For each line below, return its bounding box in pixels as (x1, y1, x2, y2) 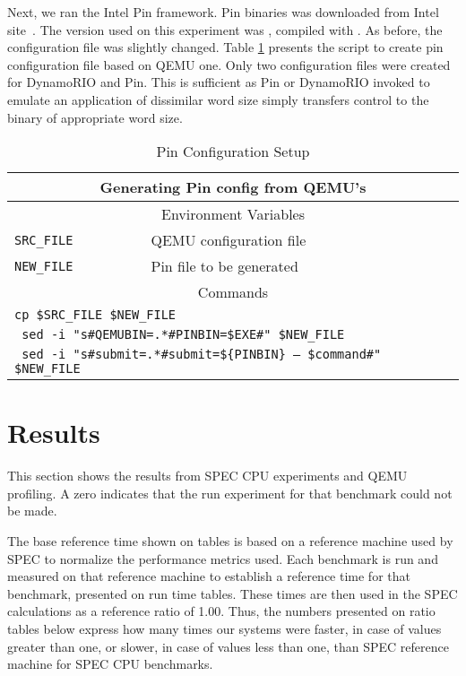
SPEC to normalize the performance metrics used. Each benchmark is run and (7, 549, 438, 568)
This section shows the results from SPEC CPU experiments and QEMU (7, 466, 408, 485)
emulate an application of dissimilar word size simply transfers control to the (7, 90, 429, 108)
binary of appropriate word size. (7, 108, 183, 126)
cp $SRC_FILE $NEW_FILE (14, 308, 177, 323)
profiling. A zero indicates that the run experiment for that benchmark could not (7, 483, 453, 502)
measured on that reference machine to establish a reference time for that (7, 567, 410, 585)
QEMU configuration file (151, 230, 306, 251)
